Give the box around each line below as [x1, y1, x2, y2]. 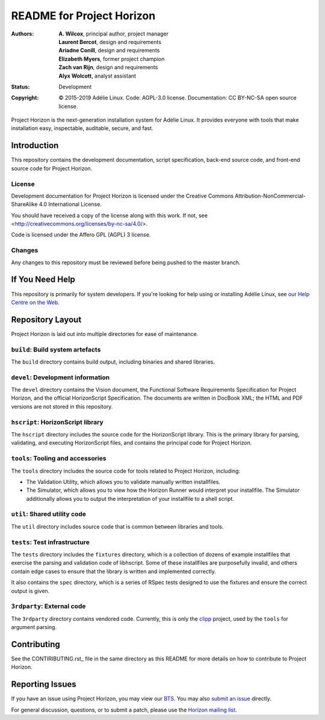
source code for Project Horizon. [11, 164, 93, 172]
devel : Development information [11, 373, 110, 382]
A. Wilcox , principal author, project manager [58, 30, 169, 37]
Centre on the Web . [11, 299, 60, 306]
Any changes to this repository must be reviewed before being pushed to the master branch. [11, 259, 241, 266]
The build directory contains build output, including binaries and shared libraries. [11, 358, 215, 365]
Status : [11, 83, 30, 90]
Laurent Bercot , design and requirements [58, 38, 162, 45]
